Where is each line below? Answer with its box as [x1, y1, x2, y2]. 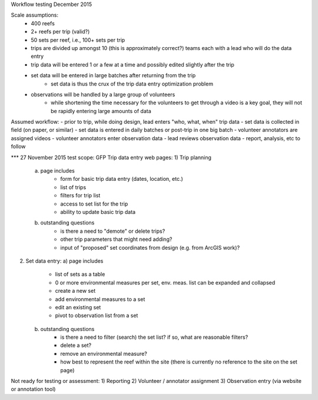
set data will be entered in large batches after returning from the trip [31, 72, 196, 79]
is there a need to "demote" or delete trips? [60, 227, 165, 234]
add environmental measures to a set [55, 295, 145, 303]
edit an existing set [55, 303, 101, 310]
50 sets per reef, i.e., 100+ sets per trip [31, 36, 125, 44]
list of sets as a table [55, 271, 105, 278]
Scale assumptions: [11, 12, 59, 19]
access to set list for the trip [60, 200, 128, 207]
